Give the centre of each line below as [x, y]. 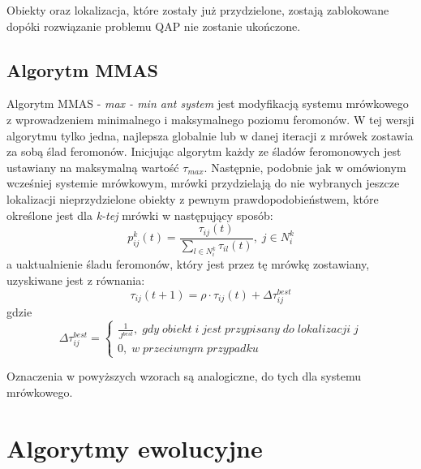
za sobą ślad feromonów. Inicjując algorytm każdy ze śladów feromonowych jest [204, 151]
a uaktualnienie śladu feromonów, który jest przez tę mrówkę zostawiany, [188, 264]
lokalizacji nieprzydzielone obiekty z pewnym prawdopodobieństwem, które [193, 198]
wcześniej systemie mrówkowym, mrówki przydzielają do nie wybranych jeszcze [203, 183]
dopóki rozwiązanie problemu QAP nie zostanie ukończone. [154, 26]
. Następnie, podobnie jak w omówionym [305, 167]
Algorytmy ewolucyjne [135, 447]
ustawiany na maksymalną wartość [93, 167]
